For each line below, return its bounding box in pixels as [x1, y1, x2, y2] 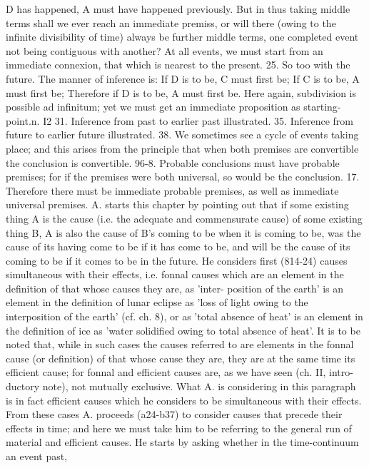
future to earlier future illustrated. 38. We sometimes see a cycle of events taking [6, 127, 359, 142]
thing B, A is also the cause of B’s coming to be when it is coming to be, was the [6, 225, 361, 240]
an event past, [6, 449, 68, 463]
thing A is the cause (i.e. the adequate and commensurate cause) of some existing [6, 210, 363, 225]
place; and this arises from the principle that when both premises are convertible [6, 141, 359, 156]
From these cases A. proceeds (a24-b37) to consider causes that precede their [6, 407, 343, 422]
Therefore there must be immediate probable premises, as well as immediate [6, 183, 339, 198]
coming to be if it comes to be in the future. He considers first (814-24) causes [6, 253, 348, 268]
